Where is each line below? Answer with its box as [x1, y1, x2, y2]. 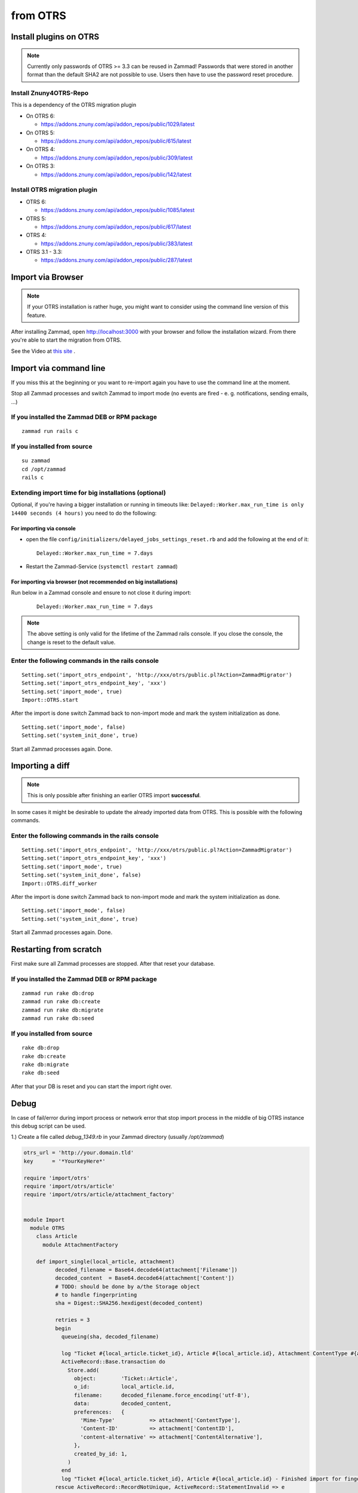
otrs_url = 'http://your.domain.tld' [23, 1150, 134, 1156]
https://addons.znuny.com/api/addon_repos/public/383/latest [41, 239, 193, 247]
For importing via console [11, 524, 76, 532]
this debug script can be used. [11, 1123, 87, 1130]
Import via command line [11, 363, 106, 373]
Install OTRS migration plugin [11, 186, 98, 194]
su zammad [21, 457, 50, 464]
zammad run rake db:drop [21, 990, 94, 997]
